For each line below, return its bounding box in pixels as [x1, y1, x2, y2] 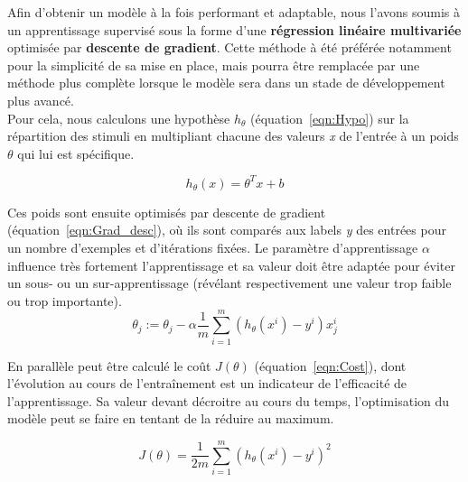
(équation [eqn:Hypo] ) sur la [250, 108, 409, 127]
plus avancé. [7, 90, 74, 109]
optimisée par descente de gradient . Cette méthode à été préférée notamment [7, 38, 452, 57]
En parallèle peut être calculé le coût [7, 356, 211, 375]
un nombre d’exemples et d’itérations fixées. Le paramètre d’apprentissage [7, 238, 418, 257]
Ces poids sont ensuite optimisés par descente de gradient [7, 202, 326, 221]
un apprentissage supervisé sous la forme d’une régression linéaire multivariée [7, 20, 462, 39]
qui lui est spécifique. [17, 144, 135, 162]
